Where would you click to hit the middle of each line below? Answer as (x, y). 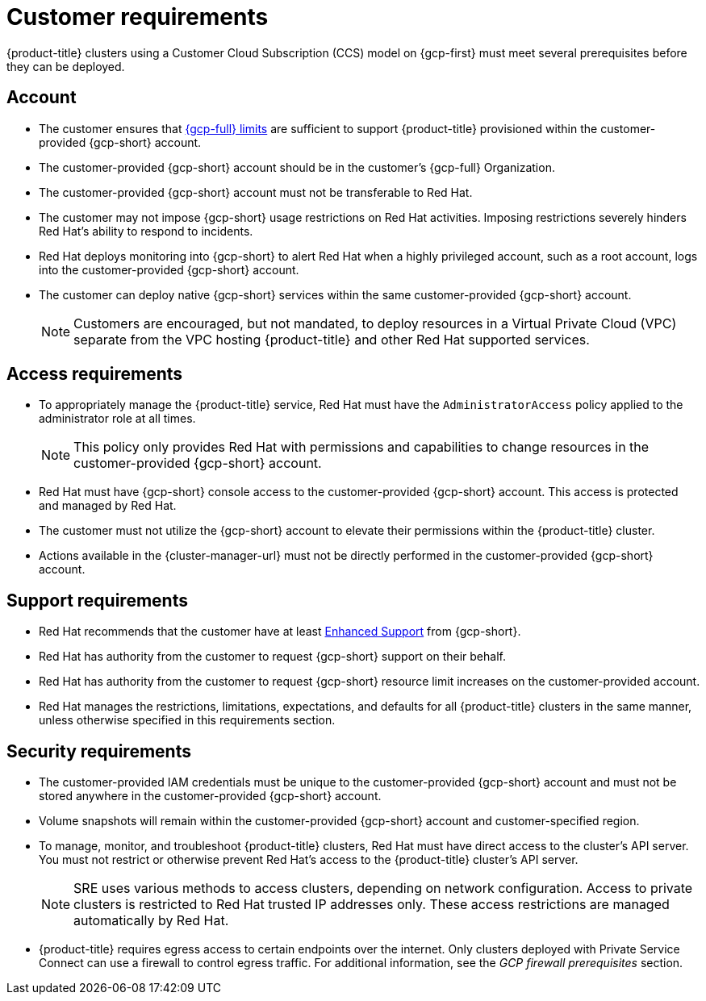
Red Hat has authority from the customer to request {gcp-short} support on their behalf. (272, 657)
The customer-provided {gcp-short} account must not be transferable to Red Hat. (256, 192)
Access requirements (95, 374)
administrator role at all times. (117, 419)
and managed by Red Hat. (108, 506)
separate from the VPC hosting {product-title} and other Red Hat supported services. (332, 339)
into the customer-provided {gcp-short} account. (169, 269)
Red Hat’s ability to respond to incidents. (146, 231)
